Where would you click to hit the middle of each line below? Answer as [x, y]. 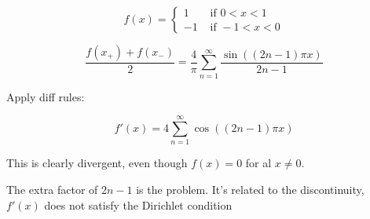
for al [258, 163]
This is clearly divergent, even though [97, 163]
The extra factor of [52, 190]
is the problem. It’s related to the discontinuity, [250, 190]
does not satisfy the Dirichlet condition [138, 204]
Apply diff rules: [46, 96]
